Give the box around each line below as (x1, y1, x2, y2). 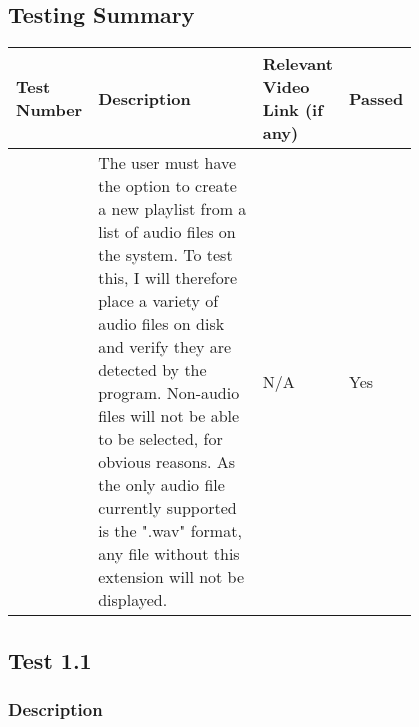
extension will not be (98, 565, 245, 589)
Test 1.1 (8, 644, 92, 675)
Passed (348, 86, 404, 110)
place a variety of (98, 289, 219, 313)
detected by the (98, 358, 207, 382)
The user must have (98, 151, 237, 175)
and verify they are (98, 335, 232, 359)
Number (16, 98, 83, 122)
